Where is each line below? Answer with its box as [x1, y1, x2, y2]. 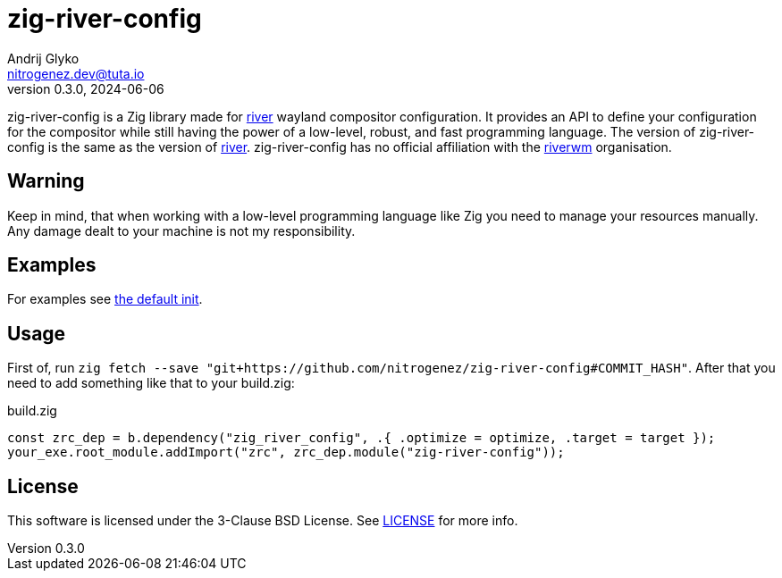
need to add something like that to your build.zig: [7, 375, 295, 391]
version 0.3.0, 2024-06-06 [7, 80, 164, 96]
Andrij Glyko [7, 50, 80, 66]
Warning [7, 170, 85, 193]
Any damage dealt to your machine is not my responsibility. [7, 222, 356, 239]
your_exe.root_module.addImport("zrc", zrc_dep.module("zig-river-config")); [7, 445, 565, 460]
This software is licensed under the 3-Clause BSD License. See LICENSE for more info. [7, 513, 518, 529]
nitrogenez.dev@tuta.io [7, 65, 145, 81]
